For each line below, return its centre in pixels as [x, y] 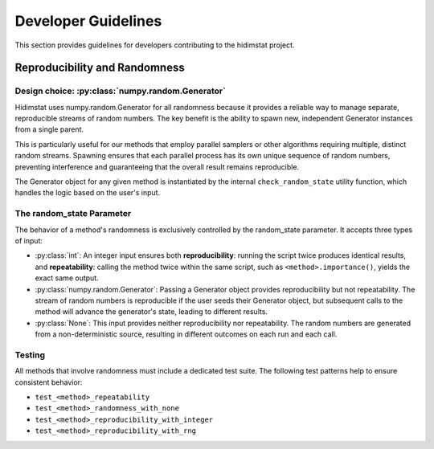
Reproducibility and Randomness [100, 68]
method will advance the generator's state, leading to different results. [151, 312]
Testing [30, 355]
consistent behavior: [49, 382]
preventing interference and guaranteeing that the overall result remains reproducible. [157, 167]
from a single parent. [49, 129]
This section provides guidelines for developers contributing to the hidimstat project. [155, 45]
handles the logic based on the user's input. [88, 193]
